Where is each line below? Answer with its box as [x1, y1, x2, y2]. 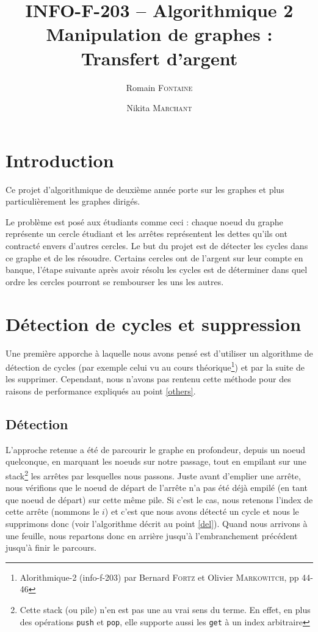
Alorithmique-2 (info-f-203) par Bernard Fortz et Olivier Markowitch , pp [20, 570, 299, 583]
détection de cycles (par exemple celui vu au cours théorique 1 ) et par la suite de [5, 359, 305, 373]
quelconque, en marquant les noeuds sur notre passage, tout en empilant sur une [5, 455, 306, 468]
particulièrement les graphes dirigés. [5, 195, 140, 208]
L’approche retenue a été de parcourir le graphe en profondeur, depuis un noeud [5, 443, 306, 456]
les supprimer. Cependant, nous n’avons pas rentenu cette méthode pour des [5, 372, 291, 385]
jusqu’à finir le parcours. [5, 541, 96, 554]
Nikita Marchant [126, 101, 192, 114]
